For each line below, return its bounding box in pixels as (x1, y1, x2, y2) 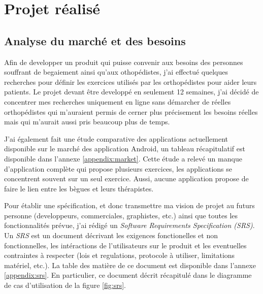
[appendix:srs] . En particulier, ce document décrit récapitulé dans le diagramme (4, 270, 252, 280)
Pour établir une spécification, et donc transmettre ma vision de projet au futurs (4, 200, 255, 211)
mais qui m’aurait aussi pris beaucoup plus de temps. (4, 116, 170, 127)
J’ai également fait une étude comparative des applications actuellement (4, 133, 228, 144)
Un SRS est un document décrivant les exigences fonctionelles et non (4, 230, 218, 241)
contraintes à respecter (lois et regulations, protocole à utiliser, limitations (4, 250, 235, 260)
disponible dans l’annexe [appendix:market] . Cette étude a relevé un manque (4, 153, 242, 164)
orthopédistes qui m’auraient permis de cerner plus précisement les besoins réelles (4, 106, 258, 117)
